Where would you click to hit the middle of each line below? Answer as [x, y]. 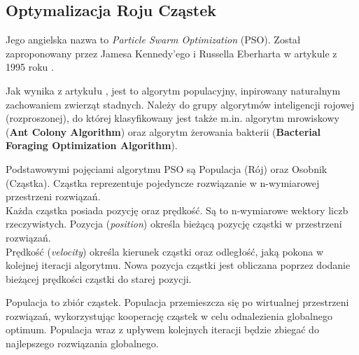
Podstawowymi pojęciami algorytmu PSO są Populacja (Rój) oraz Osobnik [167, 168]
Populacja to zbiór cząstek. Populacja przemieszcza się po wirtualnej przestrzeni [177, 302]
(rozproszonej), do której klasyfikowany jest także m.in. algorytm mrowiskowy [173, 118]
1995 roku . [30, 67]
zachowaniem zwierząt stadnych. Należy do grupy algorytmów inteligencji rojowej [180, 104]
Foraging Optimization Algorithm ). [92, 145]
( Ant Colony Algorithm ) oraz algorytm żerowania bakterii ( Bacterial [163, 131]
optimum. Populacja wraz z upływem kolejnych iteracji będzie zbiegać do [162, 329]
